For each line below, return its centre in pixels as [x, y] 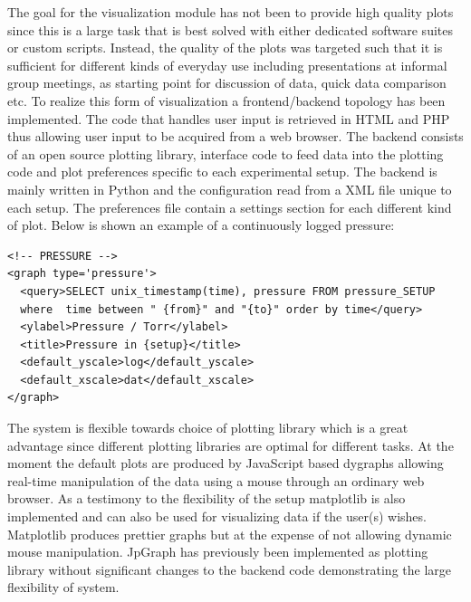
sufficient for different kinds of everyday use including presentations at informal [227, 65]
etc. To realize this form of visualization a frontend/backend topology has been [226, 100]
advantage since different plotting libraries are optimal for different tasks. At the [231, 445]
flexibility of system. [63, 587]
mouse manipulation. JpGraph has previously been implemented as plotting [218, 552]
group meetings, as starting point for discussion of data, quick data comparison [227, 83]
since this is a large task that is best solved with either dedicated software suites [230, 29]
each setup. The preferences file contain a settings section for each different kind [230, 207]
